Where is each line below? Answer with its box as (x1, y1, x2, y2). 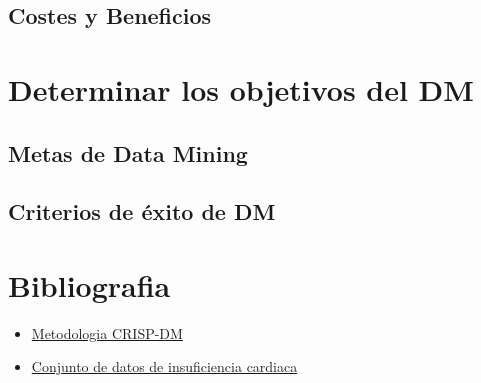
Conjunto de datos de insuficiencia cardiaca (31, 356, 298, 377)
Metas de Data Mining (8, 137, 248, 168)
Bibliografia (8, 264, 171, 305)
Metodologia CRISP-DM (31, 322, 183, 343)
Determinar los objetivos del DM (8, 68, 474, 109)
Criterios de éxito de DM (8, 196, 276, 227)
